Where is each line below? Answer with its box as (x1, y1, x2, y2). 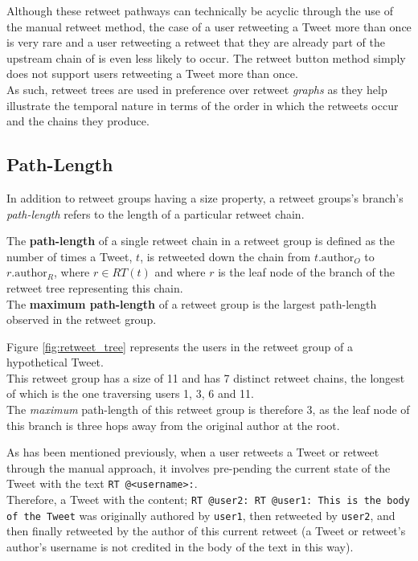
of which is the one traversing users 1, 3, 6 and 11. (6, 385, 255, 402)
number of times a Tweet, (6, 248, 133, 264)
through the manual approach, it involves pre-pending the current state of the (6, 459, 391, 476)
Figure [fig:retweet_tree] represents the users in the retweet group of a (6, 338, 353, 354)
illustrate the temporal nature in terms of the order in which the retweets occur (6, 96, 399, 113)
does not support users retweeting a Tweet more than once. (6, 65, 298, 82)
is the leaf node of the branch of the (218, 264, 395, 280)
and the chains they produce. (6, 113, 150, 129)
